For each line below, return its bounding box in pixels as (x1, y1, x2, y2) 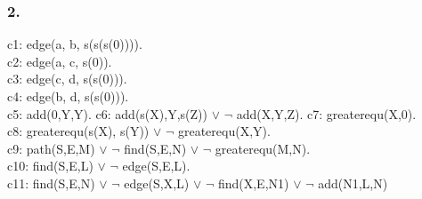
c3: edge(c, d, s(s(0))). (7, 69, 127, 88)
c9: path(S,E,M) (7, 139, 95, 157)
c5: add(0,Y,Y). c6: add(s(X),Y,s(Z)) (7, 104, 207, 123)
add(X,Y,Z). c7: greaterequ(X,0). (236, 104, 417, 123)
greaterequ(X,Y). (177, 122, 271, 140)
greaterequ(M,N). (215, 139, 311, 157)
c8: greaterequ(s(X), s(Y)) (7, 122, 150, 140)
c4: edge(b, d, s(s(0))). (7, 87, 129, 105)
